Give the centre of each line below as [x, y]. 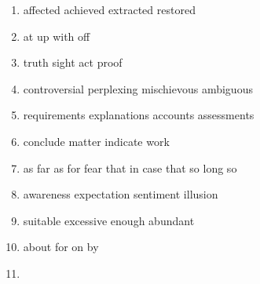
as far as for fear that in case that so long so [130, 167]
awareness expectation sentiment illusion [121, 194]
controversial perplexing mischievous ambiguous [138, 88]
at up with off [57, 36]
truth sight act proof [73, 62]
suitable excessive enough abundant [109, 220]
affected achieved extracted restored [109, 9]
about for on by [61, 247]
